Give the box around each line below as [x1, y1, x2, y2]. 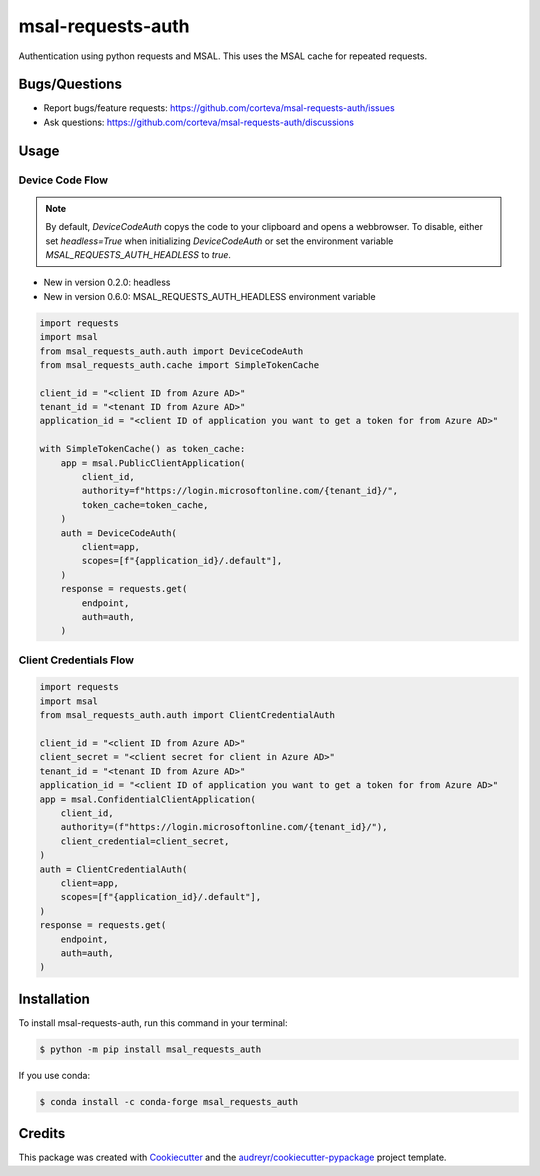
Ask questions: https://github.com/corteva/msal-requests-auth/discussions [43, 116, 355, 128]
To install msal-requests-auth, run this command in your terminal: [18, 1016, 289, 1029]
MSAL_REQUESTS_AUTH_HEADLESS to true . [45, 248, 232, 260]
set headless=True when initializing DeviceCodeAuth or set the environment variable [45, 235, 394, 247]
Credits [18, 1125, 66, 1142]
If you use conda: [18, 1069, 90, 1081]
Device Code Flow [18, 173, 109, 187]
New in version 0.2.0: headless [43, 276, 171, 289]
